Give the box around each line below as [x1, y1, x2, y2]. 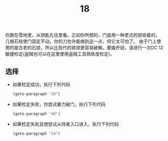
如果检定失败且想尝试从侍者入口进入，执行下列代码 [12, 121, 119, 127]
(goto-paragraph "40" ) [12, 111, 61, 116]
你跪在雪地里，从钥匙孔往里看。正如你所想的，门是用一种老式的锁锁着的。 [5, 32, 160, 38]
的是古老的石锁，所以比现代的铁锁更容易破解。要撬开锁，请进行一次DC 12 [9, 45, 163, 51]
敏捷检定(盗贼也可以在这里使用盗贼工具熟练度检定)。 [5, 51, 115, 57]
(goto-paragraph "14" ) [12, 131, 61, 136]
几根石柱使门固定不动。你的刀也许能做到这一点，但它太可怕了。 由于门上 [5, 38, 157, 44]
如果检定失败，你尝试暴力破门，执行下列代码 [12, 101, 106, 107]
